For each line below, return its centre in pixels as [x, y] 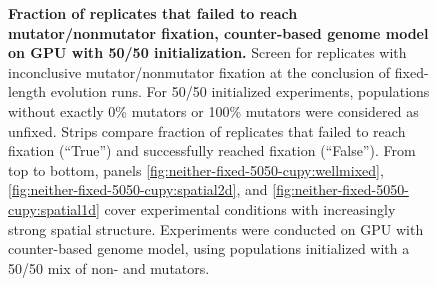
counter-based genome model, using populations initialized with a [209, 248]
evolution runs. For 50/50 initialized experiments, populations [240, 91]
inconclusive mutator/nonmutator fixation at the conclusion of [199, 71]
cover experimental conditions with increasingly [250, 208]
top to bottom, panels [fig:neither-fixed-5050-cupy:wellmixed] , [196, 169]
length [27, 91]
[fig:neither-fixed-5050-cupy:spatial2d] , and [138, 189]
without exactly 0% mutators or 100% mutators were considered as [213, 110]
